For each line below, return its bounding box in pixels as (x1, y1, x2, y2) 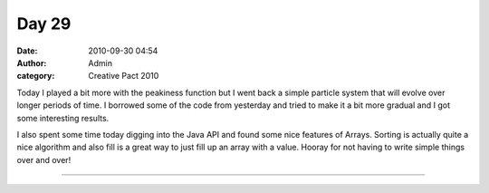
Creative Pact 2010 (88, 71, 159, 82)
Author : (16, 57, 47, 68)
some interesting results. (16, 112, 110, 123)
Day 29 (16, 14, 72, 34)
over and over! (16, 154, 72, 165)
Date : (16, 45, 38, 56)
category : (16, 71, 55, 82)
